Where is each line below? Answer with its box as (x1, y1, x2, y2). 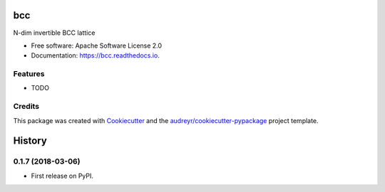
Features (13, 69, 45, 79)
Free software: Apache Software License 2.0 (31, 41, 163, 50)
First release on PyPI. (31, 171, 94, 180)
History (13, 135, 48, 147)
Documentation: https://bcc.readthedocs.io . (31, 51, 160, 60)
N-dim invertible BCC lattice (13, 28, 96, 37)
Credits (13, 102, 39, 112)
